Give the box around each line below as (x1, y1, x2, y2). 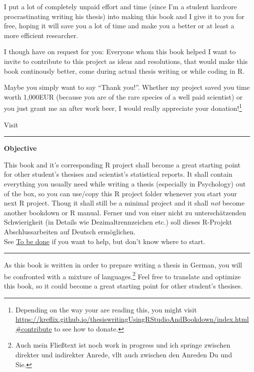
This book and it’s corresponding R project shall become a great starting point (4, 159, 241, 169)
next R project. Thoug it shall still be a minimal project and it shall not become (4, 198, 245, 208)
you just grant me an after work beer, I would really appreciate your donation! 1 (4, 102, 242, 113)
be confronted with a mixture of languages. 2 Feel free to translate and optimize (4, 269, 241, 281)
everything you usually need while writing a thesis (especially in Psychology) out (4, 178, 246, 188)
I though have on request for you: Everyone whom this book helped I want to (4, 46, 236, 57)
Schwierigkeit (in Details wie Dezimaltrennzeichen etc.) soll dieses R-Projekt (4, 217, 233, 227)
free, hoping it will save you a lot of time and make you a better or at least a (4, 21, 234, 31)
